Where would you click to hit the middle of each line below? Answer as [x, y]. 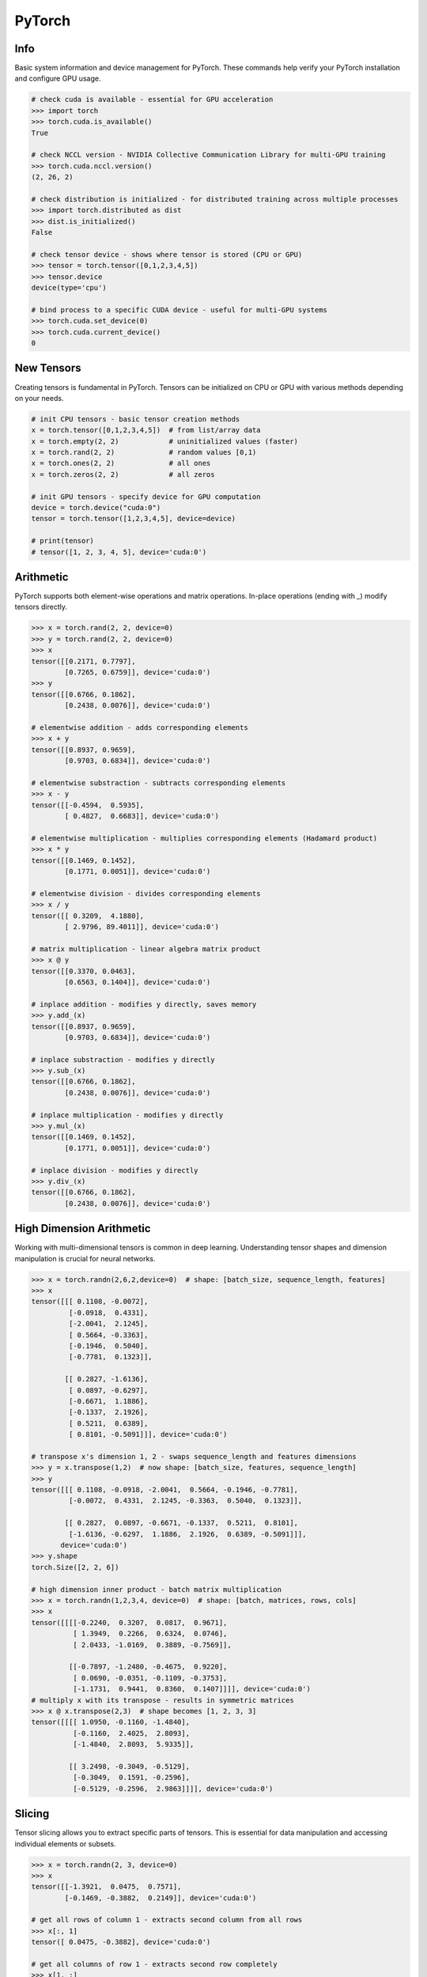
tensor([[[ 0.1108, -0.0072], [90, 1302]
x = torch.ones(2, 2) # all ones [121, 463]
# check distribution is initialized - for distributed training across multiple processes [215, 199]
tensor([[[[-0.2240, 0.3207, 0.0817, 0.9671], [129, 1622]
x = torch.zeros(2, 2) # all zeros [123, 474]
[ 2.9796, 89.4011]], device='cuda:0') [142, 927]
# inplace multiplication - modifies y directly [127, 1115]
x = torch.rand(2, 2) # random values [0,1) [144, 452]
